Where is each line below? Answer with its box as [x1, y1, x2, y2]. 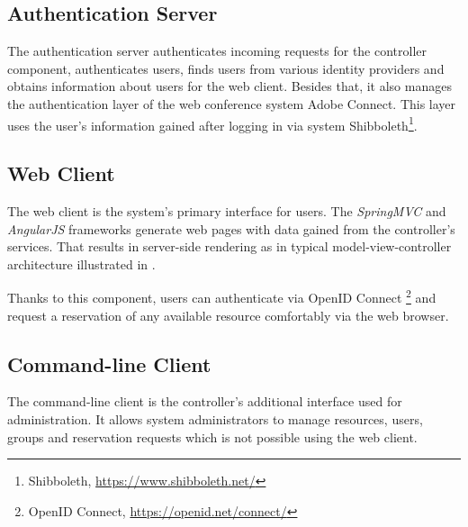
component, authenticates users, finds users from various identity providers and [7, 59, 445, 77]
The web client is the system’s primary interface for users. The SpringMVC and [7, 202, 446, 221]
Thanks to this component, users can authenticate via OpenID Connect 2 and [7, 286, 436, 307]
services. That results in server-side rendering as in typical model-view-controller [7, 237, 452, 256]
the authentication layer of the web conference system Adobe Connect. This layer [7, 94, 456, 113]
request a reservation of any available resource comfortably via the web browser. [7, 305, 449, 324]
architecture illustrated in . [7, 254, 156, 273]
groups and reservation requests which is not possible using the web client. [7, 427, 418, 446]
